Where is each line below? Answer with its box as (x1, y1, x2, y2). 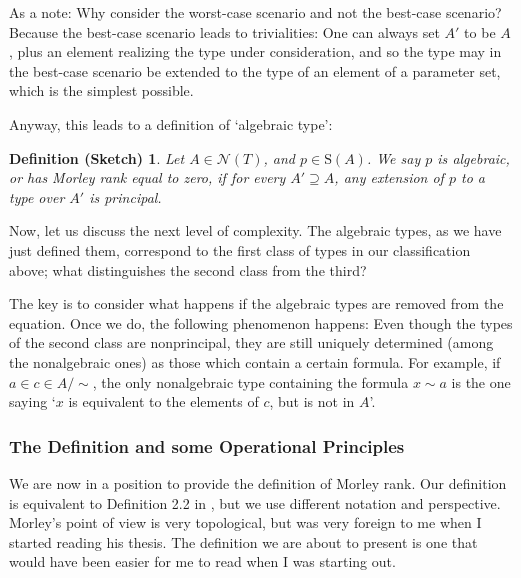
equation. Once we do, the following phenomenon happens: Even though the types (9, 312, 513, 333)
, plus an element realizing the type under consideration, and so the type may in (9, 41, 502, 62)
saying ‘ (9, 391, 56, 412)
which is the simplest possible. (9, 80, 194, 101)
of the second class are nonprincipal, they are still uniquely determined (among (9, 332, 494, 353)
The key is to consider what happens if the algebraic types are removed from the (9, 293, 504, 314)
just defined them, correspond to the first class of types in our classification (9, 239, 471, 260)
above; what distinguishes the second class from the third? (9, 259, 367, 280)
